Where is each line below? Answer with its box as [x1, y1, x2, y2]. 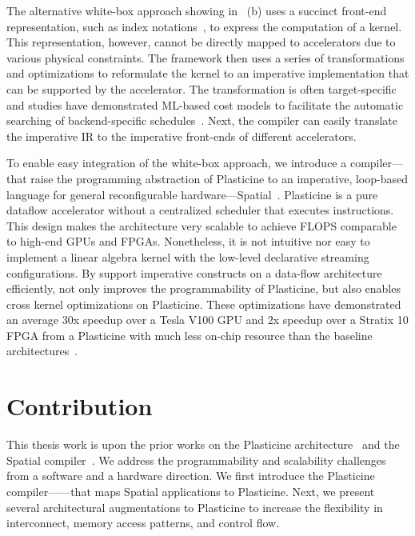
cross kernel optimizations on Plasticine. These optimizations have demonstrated [6, 295, 401, 312]
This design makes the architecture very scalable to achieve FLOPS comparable [6, 217, 397, 234]
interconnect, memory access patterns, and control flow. [6, 514, 280, 531]
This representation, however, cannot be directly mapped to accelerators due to [6, 34, 396, 50]
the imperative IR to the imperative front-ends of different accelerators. [6, 127, 357, 144]
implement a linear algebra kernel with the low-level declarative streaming [6, 248, 369, 265]
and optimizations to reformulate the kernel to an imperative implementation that [6, 65, 409, 82]
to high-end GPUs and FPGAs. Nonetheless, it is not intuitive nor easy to [6, 233, 370, 250]
